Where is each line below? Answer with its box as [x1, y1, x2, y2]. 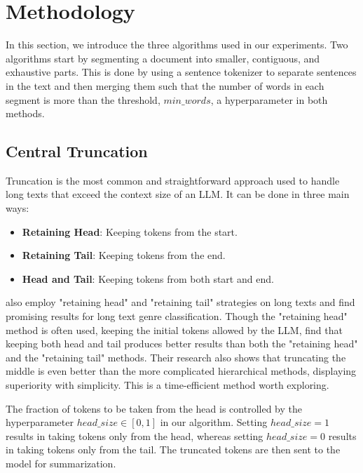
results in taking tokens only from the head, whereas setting [6, 428, 263, 443]
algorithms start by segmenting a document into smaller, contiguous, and [6, 51, 320, 65]
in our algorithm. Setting [160, 415, 268, 429]
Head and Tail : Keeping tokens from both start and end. [22, 271, 274, 286]
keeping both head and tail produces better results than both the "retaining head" [6, 336, 358, 351]
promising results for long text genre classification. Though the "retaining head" [6, 309, 348, 324]
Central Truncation [6, 140, 148, 162]
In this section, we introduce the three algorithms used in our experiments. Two [6, 37, 348, 52]
